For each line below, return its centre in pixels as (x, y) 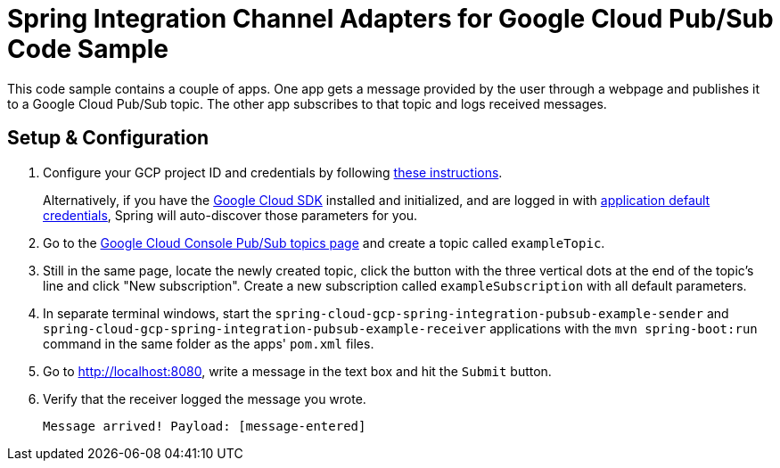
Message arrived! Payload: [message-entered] (205, 426)
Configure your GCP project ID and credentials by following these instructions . (273, 172)
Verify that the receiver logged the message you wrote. (205, 398)
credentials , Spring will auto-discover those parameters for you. (230, 215)
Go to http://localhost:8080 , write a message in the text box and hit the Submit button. (297, 371)
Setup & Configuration (108, 138)
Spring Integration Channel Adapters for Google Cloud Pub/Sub (390, 19)
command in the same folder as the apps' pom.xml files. (209, 343)
